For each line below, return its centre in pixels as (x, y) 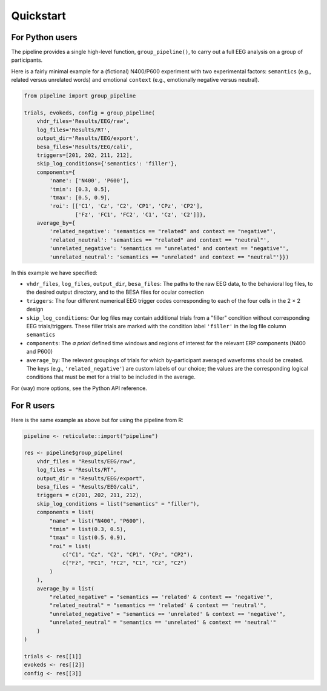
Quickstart (39, 16)
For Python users (45, 37)
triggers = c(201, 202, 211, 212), (89, 495)
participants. (27, 60)
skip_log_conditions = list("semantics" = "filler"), (118, 504)
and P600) (40, 352)
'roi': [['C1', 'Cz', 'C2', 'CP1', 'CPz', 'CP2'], (126, 206)
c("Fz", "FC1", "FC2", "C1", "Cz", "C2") (124, 563)
